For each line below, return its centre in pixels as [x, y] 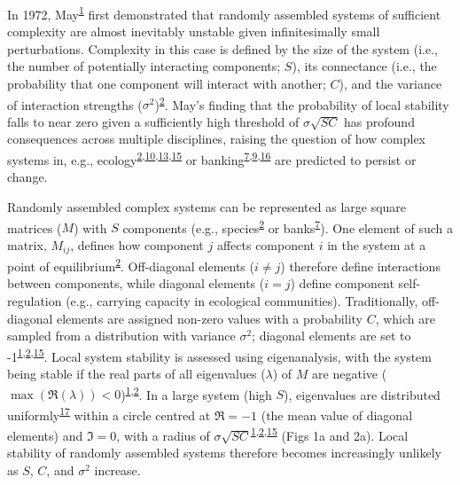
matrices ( [35, 227]
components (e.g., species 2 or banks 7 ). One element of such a [288, 226]
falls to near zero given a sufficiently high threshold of [153, 121]
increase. [117, 470]
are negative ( [350, 374]
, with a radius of [163, 435]
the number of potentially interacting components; [144, 66]
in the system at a [377, 244]
